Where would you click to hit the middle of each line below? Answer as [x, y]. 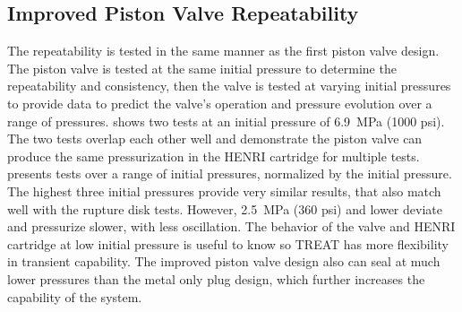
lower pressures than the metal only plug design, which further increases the [216, 278]
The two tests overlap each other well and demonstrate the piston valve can [215, 139]
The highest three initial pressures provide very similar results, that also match [224, 191]
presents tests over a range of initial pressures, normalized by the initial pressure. [230, 173]
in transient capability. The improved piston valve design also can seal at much [224, 261]
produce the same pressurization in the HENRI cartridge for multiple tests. [214, 156]
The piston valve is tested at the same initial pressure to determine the [202, 68]
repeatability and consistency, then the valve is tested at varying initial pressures [229, 86]
